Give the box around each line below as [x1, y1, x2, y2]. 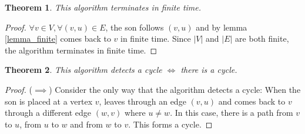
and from [70, 118, 103, 130]
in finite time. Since [120, 32, 191, 45]
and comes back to [218, 95, 286, 107]
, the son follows [105, 21, 164, 33]
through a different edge [5, 106, 92, 119]
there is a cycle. [180, 63, 237, 76]
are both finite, [235, 32, 289, 45]
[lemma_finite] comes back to [5, 32, 111, 45]
